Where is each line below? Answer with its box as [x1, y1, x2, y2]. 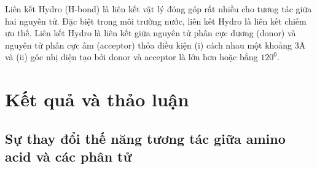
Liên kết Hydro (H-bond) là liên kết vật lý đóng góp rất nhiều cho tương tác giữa [5, 2, 312, 15]
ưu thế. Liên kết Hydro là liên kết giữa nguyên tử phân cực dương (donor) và [5, 26, 296, 39]
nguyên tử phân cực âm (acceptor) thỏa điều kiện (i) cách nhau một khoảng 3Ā [5, 38, 306, 51]
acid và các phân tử [5, 147, 132, 166]
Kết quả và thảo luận [5, 87, 189, 112]
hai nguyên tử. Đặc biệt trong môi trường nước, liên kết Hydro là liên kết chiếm [5, 14, 307, 27]
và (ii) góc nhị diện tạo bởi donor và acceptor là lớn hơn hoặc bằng [5, 50, 258, 63]
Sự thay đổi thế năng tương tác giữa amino [5, 128, 286, 147]
